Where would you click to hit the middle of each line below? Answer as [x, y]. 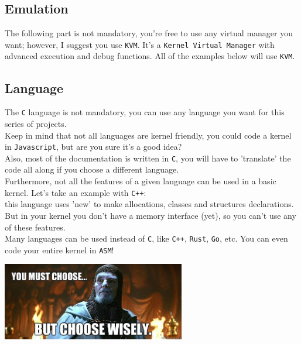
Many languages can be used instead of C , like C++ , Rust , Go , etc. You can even [146, 238]
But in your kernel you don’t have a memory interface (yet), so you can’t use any [150, 215]
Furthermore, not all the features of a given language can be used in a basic [141, 181]
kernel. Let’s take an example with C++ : [76, 192]
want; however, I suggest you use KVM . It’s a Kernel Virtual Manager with [140, 44]
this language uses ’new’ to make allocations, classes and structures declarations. [149, 204]
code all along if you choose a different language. [92, 169]
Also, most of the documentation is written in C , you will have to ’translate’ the [148, 158]
